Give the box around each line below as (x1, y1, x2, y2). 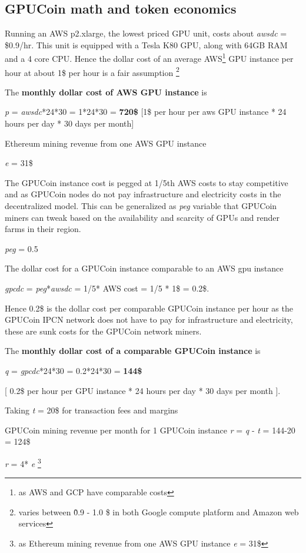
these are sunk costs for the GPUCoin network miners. (5, 324, 202, 337)
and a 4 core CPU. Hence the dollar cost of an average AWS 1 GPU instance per (5, 51, 294, 65)
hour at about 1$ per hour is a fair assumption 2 (5, 64, 179, 78)
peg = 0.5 (5, 242, 38, 254)
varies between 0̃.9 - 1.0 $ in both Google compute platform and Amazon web (18, 505, 299, 518)
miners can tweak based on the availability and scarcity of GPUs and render (5, 211, 280, 223)
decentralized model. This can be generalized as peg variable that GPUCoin (5, 200, 277, 212)
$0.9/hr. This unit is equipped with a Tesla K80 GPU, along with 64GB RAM (5, 38, 288, 51)
